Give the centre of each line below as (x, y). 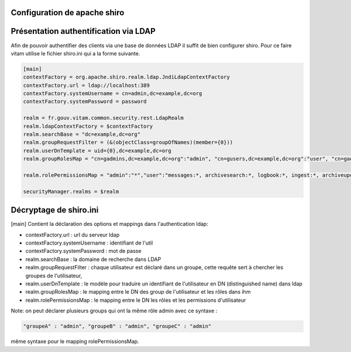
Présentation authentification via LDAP (83, 31)
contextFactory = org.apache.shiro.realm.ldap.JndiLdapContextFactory (127, 77)
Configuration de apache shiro (68, 13)
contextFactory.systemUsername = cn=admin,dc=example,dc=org (113, 94)
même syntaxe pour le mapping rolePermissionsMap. (75, 341)
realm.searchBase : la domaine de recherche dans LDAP (93, 259)
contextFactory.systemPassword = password (85, 102)
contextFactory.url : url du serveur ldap (73, 235)
